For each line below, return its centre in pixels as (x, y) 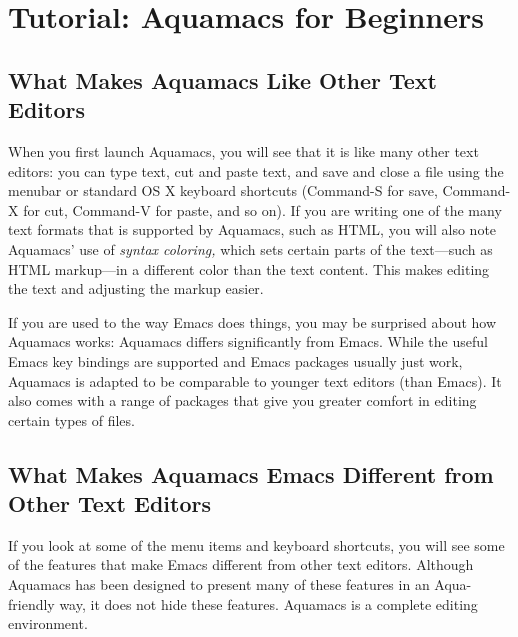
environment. (48, 623)
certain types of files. (71, 419)
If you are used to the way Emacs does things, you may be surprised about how (252, 321)
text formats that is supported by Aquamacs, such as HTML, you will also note (252, 229)
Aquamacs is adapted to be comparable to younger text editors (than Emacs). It (255, 380)
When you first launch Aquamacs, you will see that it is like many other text (243, 150)
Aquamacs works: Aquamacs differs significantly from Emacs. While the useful (248, 341)
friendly (31, 603)
